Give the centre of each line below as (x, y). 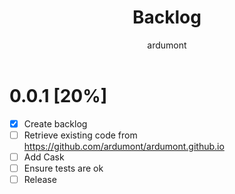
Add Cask (44, 157)
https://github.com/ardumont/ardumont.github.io (124, 146)
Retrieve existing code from (80, 135)
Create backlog (55, 123)
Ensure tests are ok (63, 168)
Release (40, 179)
